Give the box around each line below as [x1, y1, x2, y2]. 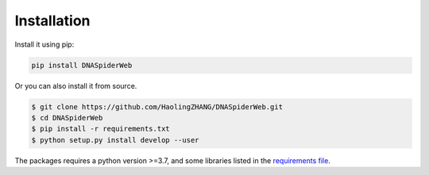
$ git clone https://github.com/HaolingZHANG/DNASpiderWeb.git [31, 102, 284, 111]
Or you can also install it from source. [14, 81, 137, 90]
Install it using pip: [14, 40, 75, 49]
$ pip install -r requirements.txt [31, 124, 170, 134]
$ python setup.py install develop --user [31, 135, 199, 144]
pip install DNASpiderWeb [31, 60, 133, 70]
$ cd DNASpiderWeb [31, 113, 103, 122]
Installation [14, 12, 91, 29]
